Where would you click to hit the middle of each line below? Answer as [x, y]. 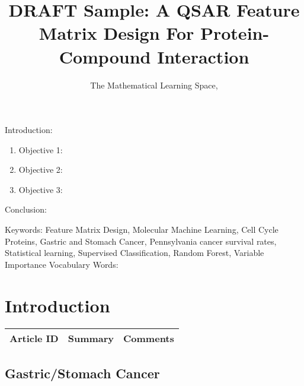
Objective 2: [41, 170]
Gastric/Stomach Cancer [82, 373]
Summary [91, 338]
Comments [149, 338]
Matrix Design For [116, 33]
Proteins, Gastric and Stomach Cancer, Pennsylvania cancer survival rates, [141, 241]
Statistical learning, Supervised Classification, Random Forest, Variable [135, 253]
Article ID [34, 338]
